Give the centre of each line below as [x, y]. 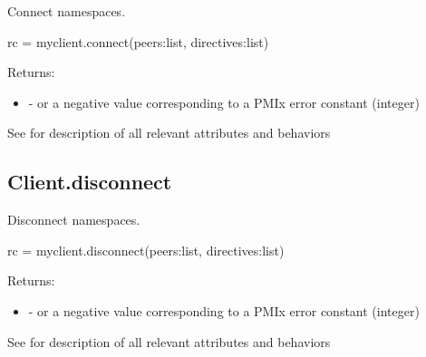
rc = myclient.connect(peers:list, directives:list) [138, 41]
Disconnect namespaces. [74, 220]
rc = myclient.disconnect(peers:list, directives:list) [146, 250]
